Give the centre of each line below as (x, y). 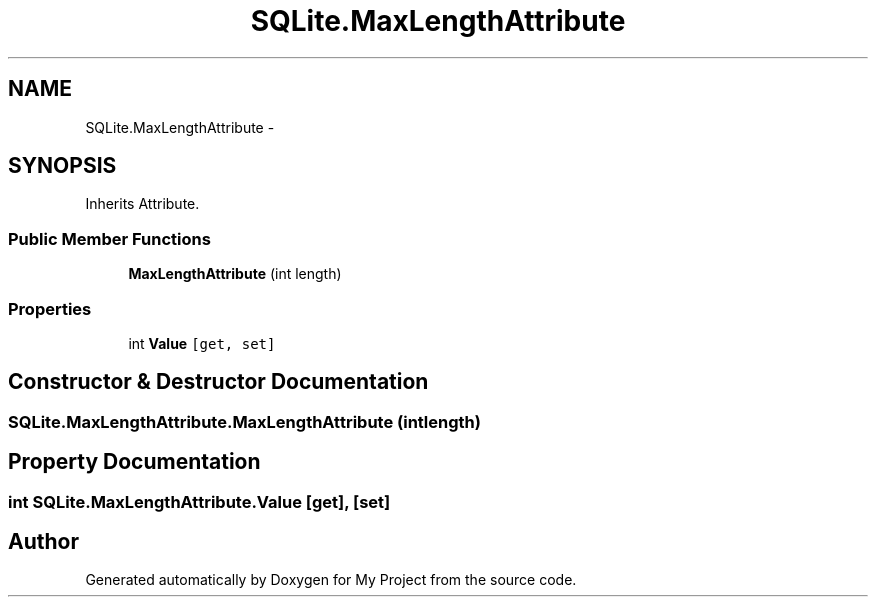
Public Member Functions (109, 238)
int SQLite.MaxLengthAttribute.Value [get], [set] (199, 501)
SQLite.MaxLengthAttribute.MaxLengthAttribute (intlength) (244, 421)
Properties (50, 308)
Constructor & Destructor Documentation (218, 382)
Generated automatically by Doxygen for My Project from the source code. (331, 580)
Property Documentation (134, 462)
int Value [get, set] (202, 343)
